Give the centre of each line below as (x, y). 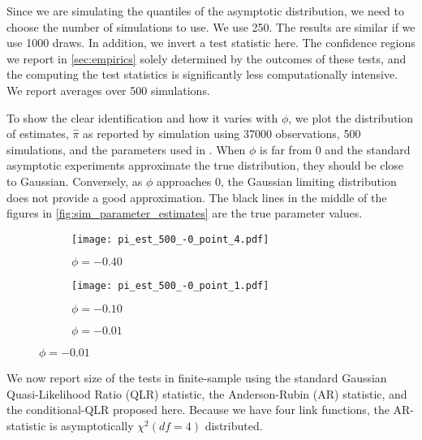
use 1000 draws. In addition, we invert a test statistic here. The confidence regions (211, 43)
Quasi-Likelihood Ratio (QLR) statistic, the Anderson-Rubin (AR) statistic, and (207, 393)
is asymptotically (92, 425)
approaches (184, 181)
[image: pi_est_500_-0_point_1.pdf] (170, 286)
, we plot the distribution (351, 117)
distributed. (234, 425)
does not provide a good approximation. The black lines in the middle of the (197, 197)
